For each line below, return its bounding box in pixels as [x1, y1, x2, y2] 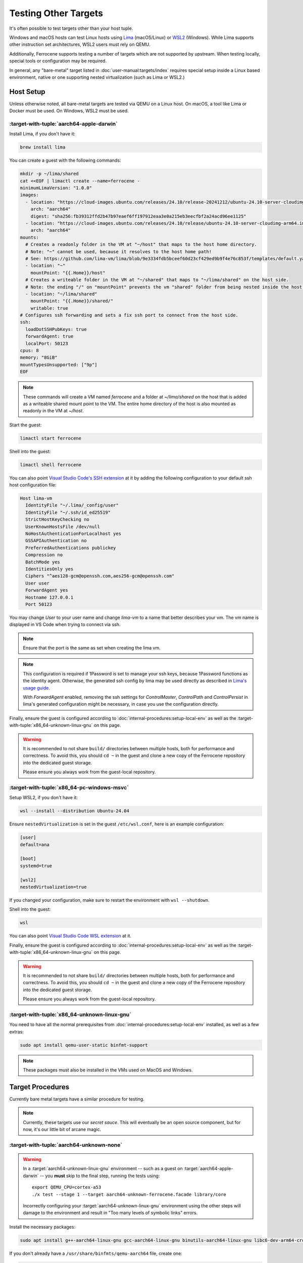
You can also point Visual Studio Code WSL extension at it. [9, 933, 131, 939]
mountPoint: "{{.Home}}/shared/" [30, 298, 114, 304]
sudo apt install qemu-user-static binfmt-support [20, 1042, 148, 1048]
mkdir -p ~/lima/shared [20, 171, 79, 177]
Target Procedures [9, 1083, 70, 1091]
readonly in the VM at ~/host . [23, 408, 84, 414]
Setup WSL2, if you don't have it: [9, 795, 78, 801]
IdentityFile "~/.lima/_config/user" [25, 503, 119, 508]
